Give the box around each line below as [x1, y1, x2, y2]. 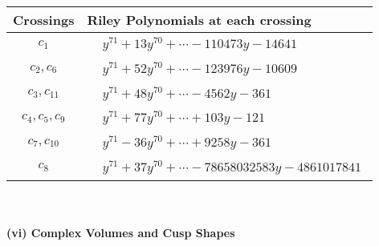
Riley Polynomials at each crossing [87, 10, 312, 29]
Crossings [13, 10, 75, 29]
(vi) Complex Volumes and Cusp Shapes [6, 224, 235, 241]
